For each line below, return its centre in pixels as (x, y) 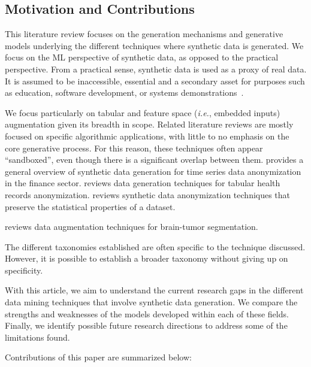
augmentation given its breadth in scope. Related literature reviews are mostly (149, 124)
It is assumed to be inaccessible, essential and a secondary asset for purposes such (155, 81)
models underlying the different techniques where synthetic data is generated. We (154, 45)
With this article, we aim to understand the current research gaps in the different (154, 290)
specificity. (24, 270)
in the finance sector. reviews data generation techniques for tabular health (143, 183)
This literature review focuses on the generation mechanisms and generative (144, 34)
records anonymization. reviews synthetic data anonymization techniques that (148, 194)
